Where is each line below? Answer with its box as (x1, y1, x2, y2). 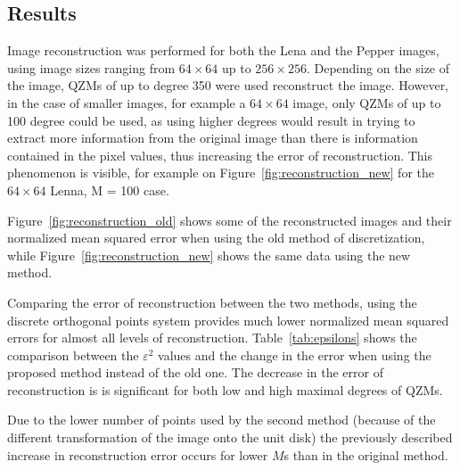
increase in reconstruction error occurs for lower (7, 445, 268, 464)
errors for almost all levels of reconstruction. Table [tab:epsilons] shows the (7, 328, 417, 347)
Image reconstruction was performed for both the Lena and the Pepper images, (7, 41, 439, 60)
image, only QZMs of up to (292, 93, 441, 111)
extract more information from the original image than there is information (7, 128, 418, 147)
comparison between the (7, 345, 139, 364)
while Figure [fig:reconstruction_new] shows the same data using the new (7, 245, 411, 264)
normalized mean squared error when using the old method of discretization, (7, 228, 425, 247)
